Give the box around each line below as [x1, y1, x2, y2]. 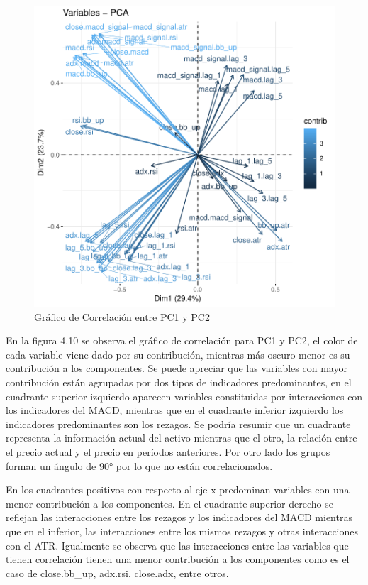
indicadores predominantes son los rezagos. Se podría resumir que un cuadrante [6, 416, 351, 431]
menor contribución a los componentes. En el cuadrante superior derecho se [6, 496, 333, 510]
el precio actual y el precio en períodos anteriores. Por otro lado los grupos [6, 444, 330, 459]
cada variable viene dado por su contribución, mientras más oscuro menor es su [6, 346, 350, 361]
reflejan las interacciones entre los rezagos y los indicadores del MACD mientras [6, 510, 352, 525]
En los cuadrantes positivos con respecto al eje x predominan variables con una [6, 482, 350, 497]
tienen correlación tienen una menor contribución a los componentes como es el [6, 552, 350, 567]
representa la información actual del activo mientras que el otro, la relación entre [6, 430, 357, 445]
